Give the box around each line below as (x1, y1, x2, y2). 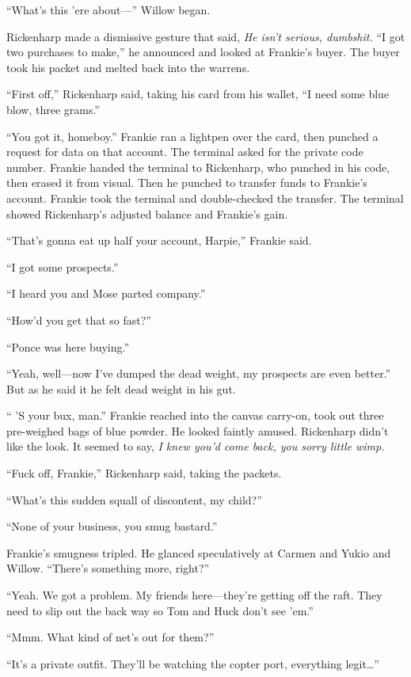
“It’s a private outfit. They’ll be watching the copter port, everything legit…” (6, 655, 379, 671)
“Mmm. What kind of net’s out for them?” (6, 629, 215, 645)
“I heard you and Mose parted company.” (6, 285, 206, 302)
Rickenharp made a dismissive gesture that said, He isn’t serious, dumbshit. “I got (6, 28, 405, 44)
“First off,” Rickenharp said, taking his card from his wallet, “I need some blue (6, 86, 390, 102)
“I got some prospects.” (6, 258, 119, 275)
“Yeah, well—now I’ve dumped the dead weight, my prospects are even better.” (6, 365, 391, 382)
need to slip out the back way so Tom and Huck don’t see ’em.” (6, 602, 314, 618)
